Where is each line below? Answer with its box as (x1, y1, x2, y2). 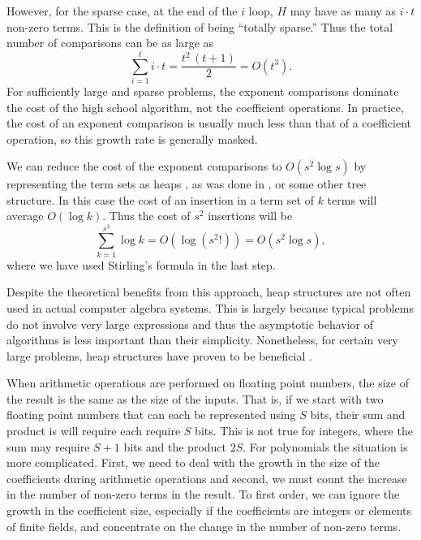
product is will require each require (6, 422, 181, 439)
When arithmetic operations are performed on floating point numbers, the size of (6, 374, 409, 391)
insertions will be (208, 207, 293, 224)
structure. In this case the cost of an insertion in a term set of (6, 191, 314, 208)
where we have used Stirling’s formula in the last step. (6, 256, 276, 273)
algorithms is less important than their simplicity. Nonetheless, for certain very (6, 331, 398, 348)
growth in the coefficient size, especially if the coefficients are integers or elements (6, 502, 411, 519)
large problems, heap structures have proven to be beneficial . (6, 347, 312, 364)
